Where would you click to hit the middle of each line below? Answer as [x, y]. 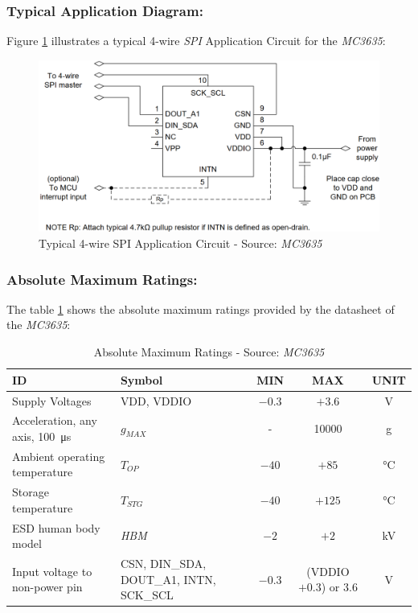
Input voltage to [52, 571]
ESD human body [56, 527]
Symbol [141, 379]
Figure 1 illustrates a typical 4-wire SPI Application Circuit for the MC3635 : [196, 41]
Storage [31, 492]
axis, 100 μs [42, 436]
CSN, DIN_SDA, [163, 564]
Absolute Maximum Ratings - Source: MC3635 [209, 352]
